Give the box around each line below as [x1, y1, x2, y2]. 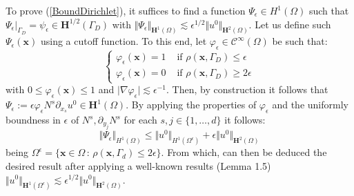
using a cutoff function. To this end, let [40, 34, 207, 48]
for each [124, 112, 157, 126]
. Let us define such [248, 17, 331, 31]
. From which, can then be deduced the [161, 145, 327, 159]
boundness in [6, 112, 61, 126]
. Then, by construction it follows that [166, 82, 328, 97]
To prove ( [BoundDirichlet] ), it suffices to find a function [6, 3, 246, 17]
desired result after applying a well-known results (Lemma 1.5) [6, 158, 271, 173]
